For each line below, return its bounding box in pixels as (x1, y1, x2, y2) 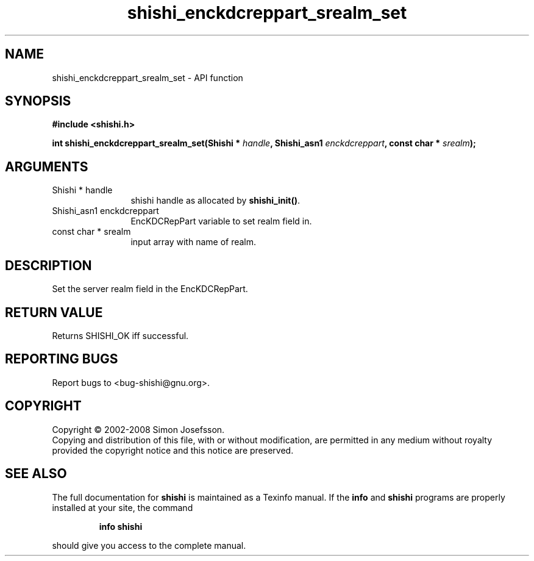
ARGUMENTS (5, 159, 88, 174)
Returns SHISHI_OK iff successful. (52, 330, 189, 341)
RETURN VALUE (5, 304, 103, 320)
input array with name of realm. (130, 237, 257, 248)
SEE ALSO (5, 466, 67, 482)
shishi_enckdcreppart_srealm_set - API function (52, 72, 243, 83)
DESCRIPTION (5, 257, 92, 273)
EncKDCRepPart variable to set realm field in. (130, 216, 312, 227)
